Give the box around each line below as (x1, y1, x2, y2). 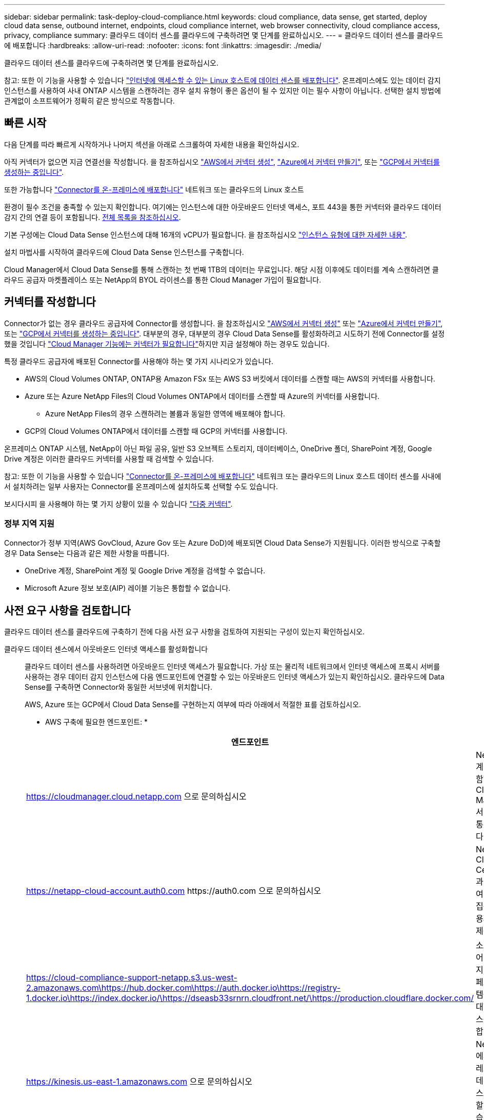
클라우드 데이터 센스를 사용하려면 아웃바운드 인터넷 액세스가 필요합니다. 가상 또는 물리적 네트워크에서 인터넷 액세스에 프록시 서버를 (25, 662, 440, 671)
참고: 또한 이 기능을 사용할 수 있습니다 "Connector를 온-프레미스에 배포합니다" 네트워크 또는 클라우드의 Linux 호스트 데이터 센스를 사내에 (4, 471, 441, 481)
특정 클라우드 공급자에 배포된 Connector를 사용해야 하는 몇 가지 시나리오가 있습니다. (4, 356, 273, 366)
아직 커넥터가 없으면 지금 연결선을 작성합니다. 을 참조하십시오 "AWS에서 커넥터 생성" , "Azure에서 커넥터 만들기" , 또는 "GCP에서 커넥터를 (4, 157, 440, 166)
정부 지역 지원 (4, 518, 55, 529)
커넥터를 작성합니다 (4, 295, 96, 309)
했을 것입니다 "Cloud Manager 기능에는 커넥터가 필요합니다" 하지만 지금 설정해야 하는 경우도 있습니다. (4, 339, 330, 348)
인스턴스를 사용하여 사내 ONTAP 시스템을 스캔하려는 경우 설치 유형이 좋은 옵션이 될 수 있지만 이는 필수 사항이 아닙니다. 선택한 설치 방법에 (4, 86, 441, 95)
